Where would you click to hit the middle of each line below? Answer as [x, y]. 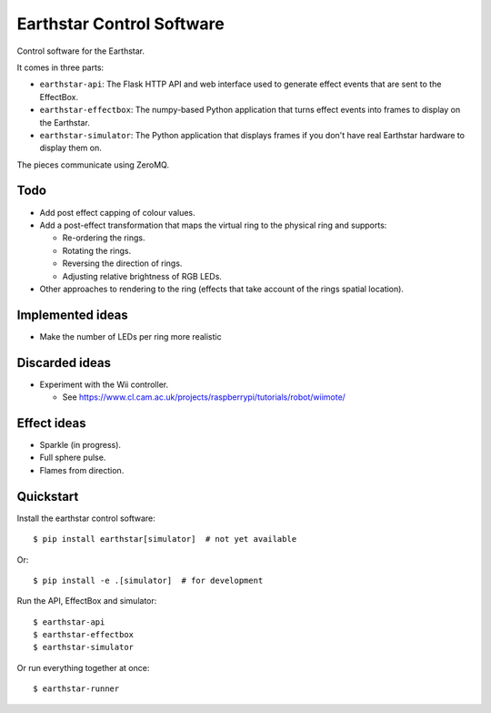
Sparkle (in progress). [80, 445]
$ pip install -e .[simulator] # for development [148, 580]
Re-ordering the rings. [104, 238]
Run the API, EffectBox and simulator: [87, 601]
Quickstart [48, 496]
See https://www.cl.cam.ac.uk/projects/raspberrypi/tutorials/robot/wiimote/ [204, 397]
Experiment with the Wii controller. [104, 384]
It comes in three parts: [60, 67]
